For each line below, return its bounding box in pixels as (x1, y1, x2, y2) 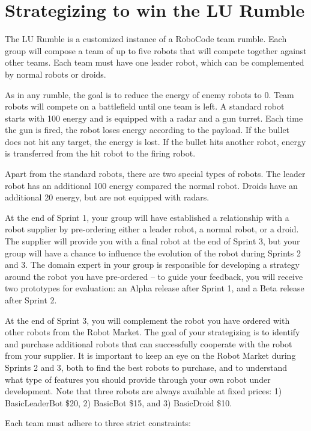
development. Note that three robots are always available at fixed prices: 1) (5, 385, 282, 397)
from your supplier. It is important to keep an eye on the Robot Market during (5, 349, 296, 362)
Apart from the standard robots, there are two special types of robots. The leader (5, 167, 306, 180)
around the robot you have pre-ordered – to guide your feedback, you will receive (5, 270, 303, 282)
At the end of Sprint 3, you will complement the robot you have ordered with (5, 314, 290, 326)
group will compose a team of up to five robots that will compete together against (5, 44, 307, 57)
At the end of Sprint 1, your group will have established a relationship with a (5, 211, 289, 223)
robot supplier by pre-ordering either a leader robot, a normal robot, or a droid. (5, 223, 299, 235)
